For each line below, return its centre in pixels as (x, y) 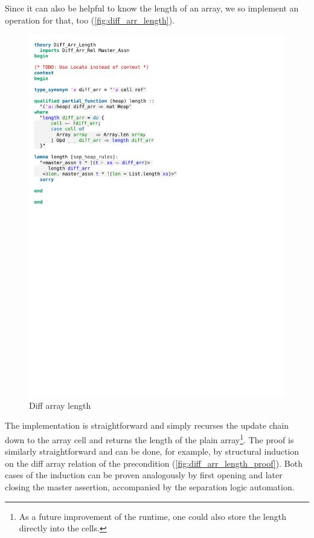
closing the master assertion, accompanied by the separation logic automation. (150, 486)
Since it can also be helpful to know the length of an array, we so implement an (152, 8)
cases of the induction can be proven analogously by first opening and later (144, 475)
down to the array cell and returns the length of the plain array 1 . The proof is (149, 438)
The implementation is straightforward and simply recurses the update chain (147, 425)
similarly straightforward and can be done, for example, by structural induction (152, 451)
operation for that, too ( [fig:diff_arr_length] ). (90, 20)
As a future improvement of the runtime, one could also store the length (152, 516)
